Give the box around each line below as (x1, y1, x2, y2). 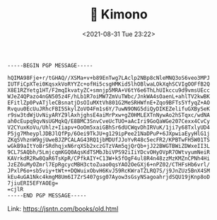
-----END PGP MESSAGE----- (7, 192, 87, 199)
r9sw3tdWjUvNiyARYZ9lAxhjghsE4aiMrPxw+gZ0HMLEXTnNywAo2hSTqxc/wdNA (7, 111, 211, 119)
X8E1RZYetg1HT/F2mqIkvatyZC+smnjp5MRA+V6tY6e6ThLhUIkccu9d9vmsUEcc (7, 86, 211, 94)
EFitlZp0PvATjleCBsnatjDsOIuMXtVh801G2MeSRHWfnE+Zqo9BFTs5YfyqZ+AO (7, 99, 211, 106)
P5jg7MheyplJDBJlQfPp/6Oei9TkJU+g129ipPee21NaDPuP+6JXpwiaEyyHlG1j (7, 130, 211, 137)
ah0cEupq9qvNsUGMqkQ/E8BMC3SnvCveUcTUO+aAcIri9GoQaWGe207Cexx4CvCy (7, 117, 211, 125)
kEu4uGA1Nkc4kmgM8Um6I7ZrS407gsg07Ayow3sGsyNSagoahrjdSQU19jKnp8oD (7, 173, 211, 180)
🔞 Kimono (89, 6, 148, 23)
